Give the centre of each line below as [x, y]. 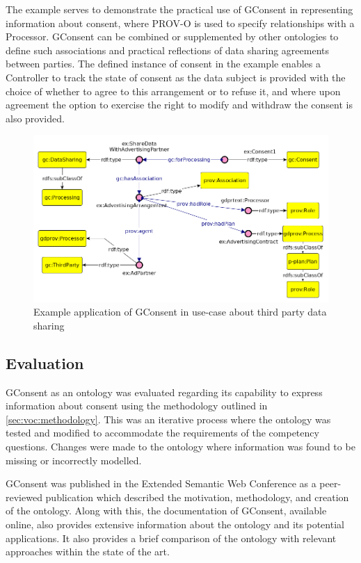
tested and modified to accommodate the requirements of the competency [162, 433]
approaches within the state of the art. [88, 552]
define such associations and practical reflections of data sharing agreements [168, 50]
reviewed [24, 497]
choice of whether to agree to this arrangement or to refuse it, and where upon [173, 91]
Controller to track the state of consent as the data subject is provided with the [176, 77]
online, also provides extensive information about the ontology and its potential [175, 524]
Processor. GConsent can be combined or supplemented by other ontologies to [172, 36]
